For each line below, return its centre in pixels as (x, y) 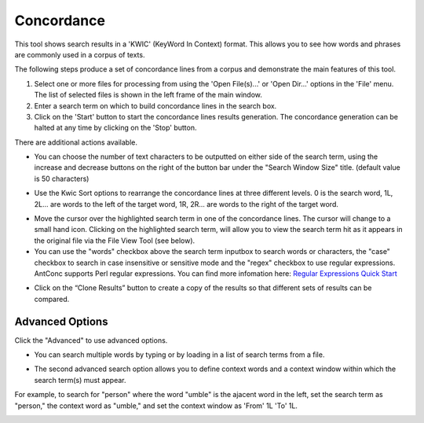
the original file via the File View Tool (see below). (115, 241)
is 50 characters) (62, 178)
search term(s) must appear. (80, 380)
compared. (52, 299)
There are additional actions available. (76, 142)
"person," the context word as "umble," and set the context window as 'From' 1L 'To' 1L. (156, 406)
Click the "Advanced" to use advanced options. (91, 340)
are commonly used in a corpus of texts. (80, 54)
